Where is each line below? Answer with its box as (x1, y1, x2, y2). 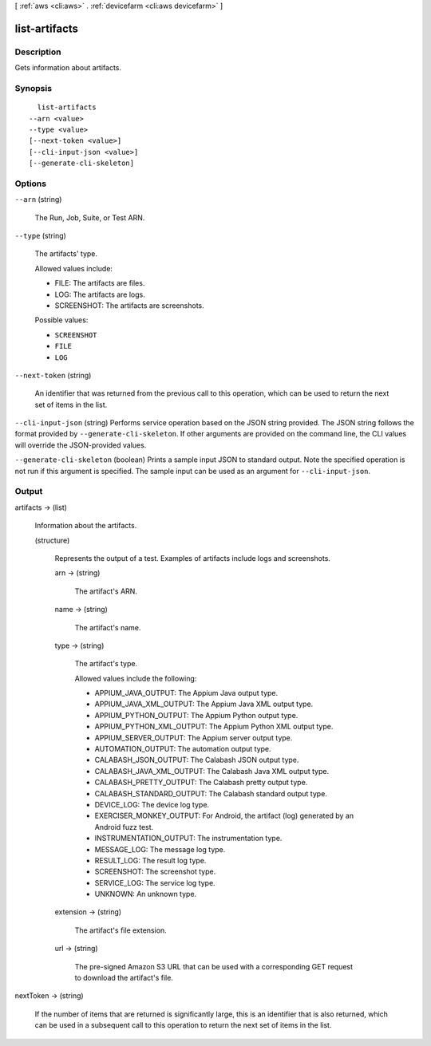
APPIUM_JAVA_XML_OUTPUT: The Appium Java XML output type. (94, 699, 314, 709)
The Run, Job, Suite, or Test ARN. (34, 212, 145, 223)
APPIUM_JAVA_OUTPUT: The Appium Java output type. (94, 689, 279, 698)
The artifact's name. (74, 622, 141, 632)
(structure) (34, 535, 70, 545)
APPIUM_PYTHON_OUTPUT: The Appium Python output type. (94, 710, 299, 720)
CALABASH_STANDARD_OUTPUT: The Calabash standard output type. (94, 788, 327, 798)
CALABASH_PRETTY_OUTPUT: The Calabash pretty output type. (94, 778, 308, 787)
